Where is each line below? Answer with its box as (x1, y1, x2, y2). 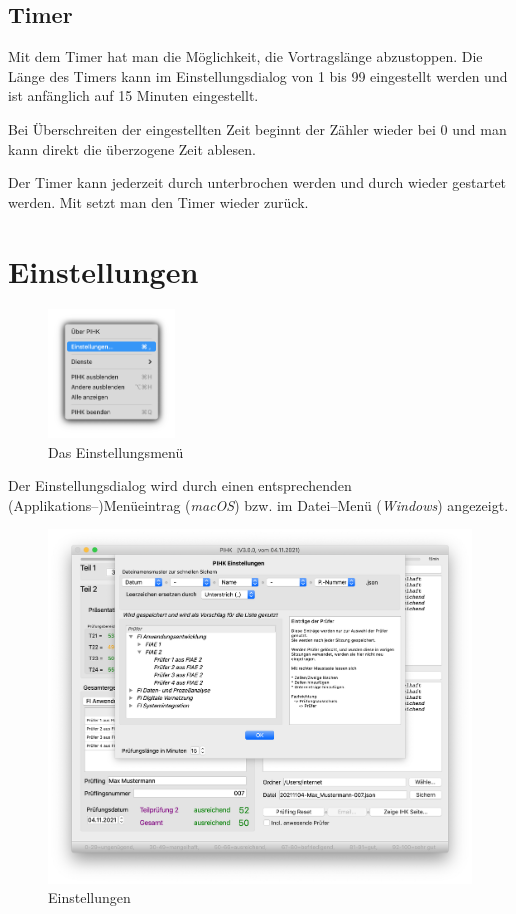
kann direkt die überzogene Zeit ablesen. (8, 138, 256, 159)
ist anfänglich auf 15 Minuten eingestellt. (8, 85, 259, 106)
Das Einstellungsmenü (48, 441, 184, 462)
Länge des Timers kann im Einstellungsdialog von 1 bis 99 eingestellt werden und (8, 65, 508, 86)
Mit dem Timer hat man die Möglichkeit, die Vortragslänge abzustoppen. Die (8, 46, 483, 67)
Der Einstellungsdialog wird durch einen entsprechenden (8, 475, 352, 496)
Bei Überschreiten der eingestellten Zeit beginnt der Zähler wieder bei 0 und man (8, 118, 507, 139)
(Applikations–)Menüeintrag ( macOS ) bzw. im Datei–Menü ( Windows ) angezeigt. (8, 494, 509, 515)
